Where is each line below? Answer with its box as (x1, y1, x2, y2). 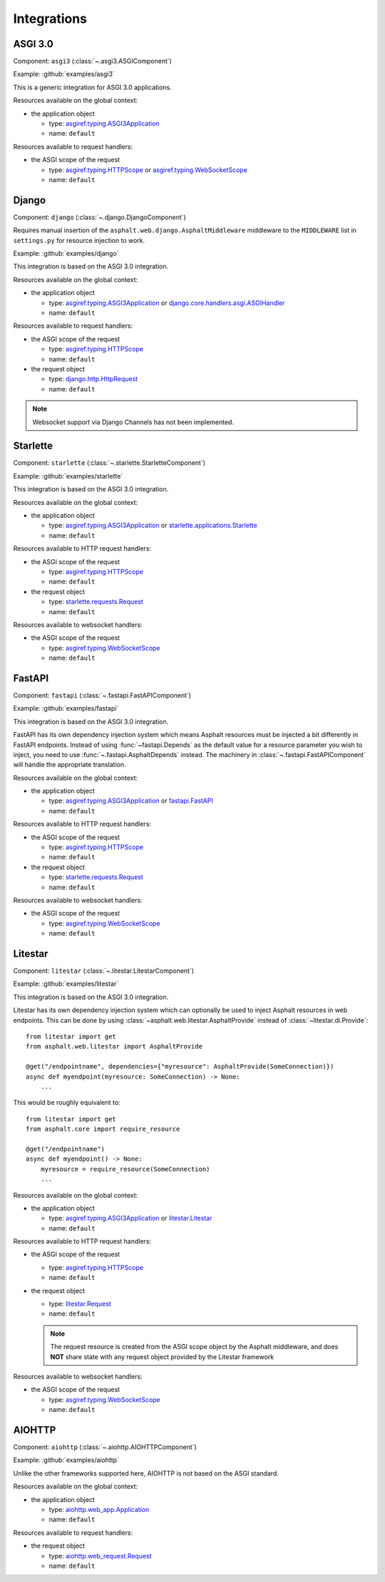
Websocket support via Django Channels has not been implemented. (32, 418, 235, 426)
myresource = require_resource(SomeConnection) (40, 1165, 210, 1173)
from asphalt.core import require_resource (26, 1125, 180, 1133)
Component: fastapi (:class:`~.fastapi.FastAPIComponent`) (13, 691, 192, 699)
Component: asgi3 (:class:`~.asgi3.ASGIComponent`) (13, 57, 173, 66)
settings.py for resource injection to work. (13, 236, 145, 244)
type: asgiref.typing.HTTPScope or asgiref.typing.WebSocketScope (48, 165, 247, 174)
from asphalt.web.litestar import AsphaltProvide (26, 1043, 203, 1051)
